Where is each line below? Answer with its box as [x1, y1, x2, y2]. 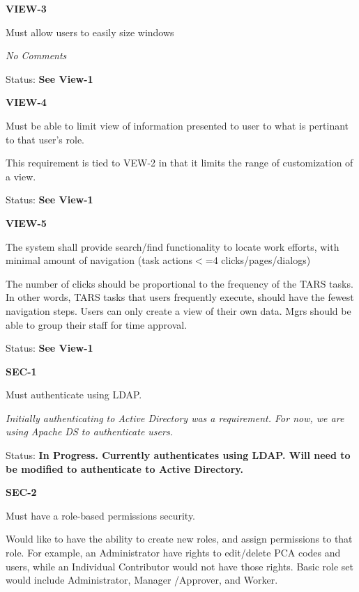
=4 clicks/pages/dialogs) [205, 253, 311, 267]
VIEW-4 [6, 95, 47, 109]
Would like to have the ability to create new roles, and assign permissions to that [6, 531, 353, 546]
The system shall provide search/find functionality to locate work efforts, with [6, 239, 339, 254]
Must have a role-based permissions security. [6, 508, 196, 522]
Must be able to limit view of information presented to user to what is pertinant [6, 118, 349, 132]
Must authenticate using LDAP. [6, 387, 142, 402]
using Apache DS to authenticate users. [6, 424, 173, 439]
